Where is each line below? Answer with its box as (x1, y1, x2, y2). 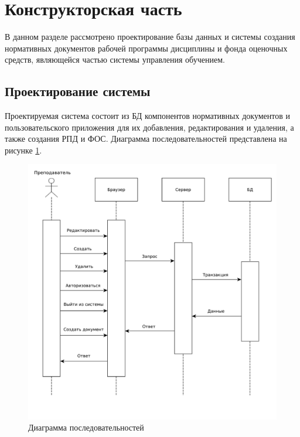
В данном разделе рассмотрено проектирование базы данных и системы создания (5, 30, 295, 43)
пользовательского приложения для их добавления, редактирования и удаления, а (5, 121, 294, 133)
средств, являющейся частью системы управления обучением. (5, 53, 225, 66)
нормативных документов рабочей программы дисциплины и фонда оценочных (5, 42, 288, 54)
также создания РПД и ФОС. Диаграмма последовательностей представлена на (5, 132, 287, 145)
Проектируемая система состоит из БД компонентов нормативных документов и (5, 110, 290, 122)
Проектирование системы (5, 82, 151, 100)
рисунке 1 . (5, 144, 42, 156)
